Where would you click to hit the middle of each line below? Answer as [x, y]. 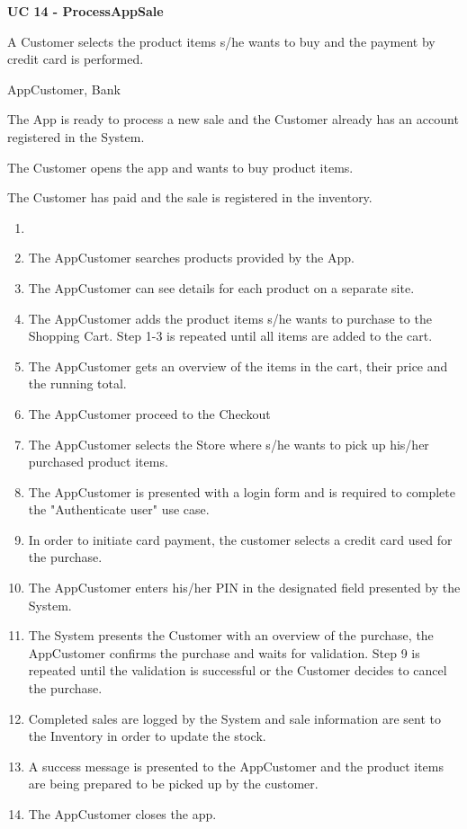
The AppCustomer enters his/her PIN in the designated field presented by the [244, 588]
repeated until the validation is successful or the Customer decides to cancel [238, 670]
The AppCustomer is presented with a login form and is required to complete [242, 491]
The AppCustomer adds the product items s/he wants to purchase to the [230, 318]
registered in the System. [76, 136]
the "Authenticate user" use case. [119, 509]
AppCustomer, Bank [64, 89]
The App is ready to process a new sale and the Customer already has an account [233, 119]
